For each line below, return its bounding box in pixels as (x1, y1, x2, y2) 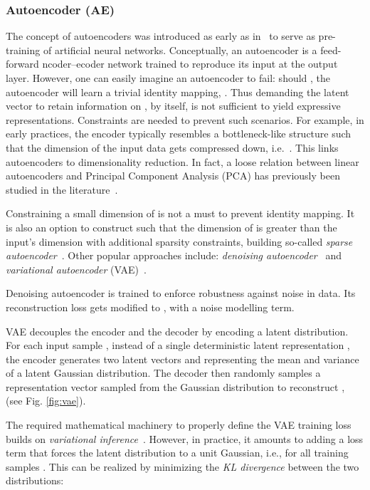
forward (6, 56, 39, 71)
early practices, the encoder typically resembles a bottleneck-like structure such (6, 126, 351, 141)
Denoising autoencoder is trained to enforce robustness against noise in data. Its (6, 286, 356, 301)
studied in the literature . (6, 182, 118, 197)
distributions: (6, 473, 64, 488)
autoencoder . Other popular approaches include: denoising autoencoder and (6, 248, 342, 263)
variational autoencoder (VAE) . (6, 261, 147, 276)
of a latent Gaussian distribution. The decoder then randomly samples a (6, 365, 321, 380)
